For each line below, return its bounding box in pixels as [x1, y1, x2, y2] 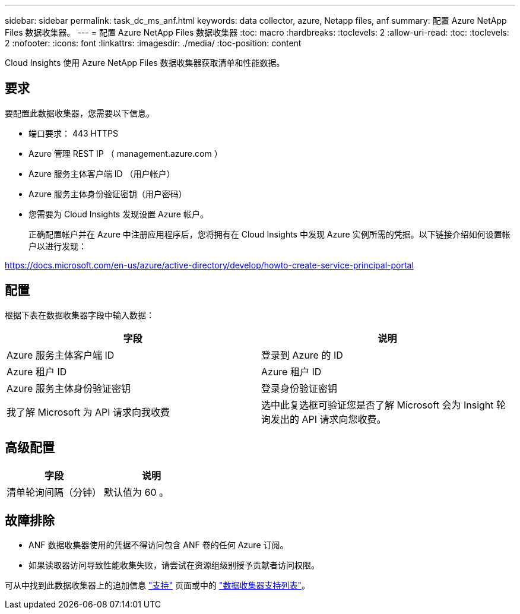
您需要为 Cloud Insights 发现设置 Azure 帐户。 [28, 208, 208, 219]
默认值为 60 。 [104, 486, 169, 498]
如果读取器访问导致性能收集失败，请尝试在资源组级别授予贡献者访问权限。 [28, 560, 319, 571]
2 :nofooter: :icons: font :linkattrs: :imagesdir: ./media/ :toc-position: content [5, 38, 302, 48]
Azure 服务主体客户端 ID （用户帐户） [28, 168, 175, 179]
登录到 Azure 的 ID [261, 349, 343, 361]
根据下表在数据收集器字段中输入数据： [5, 309, 154, 320]
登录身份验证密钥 [261, 382, 338, 394]
